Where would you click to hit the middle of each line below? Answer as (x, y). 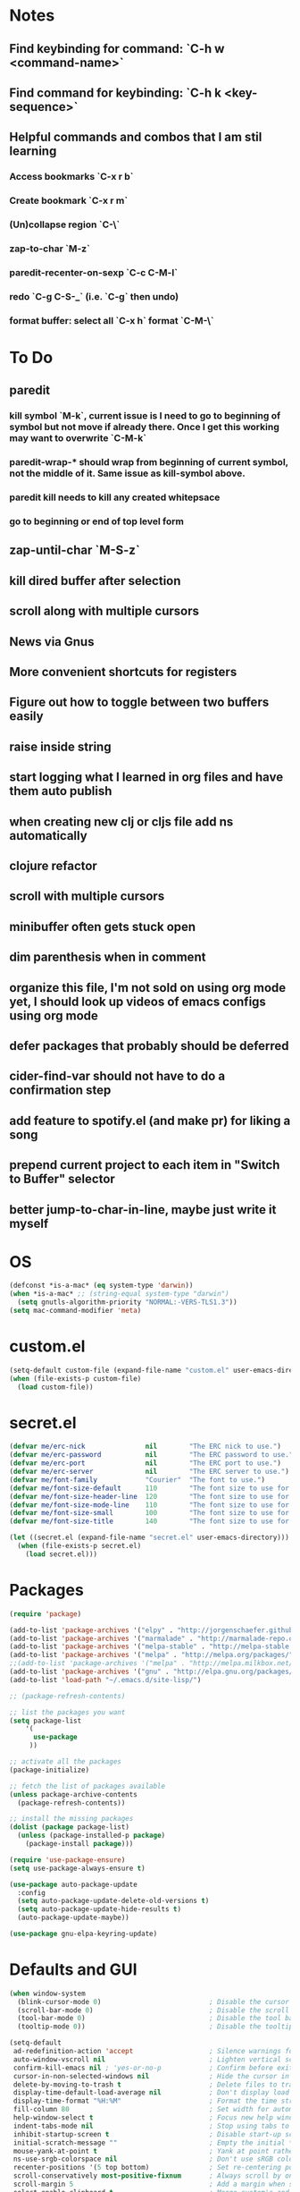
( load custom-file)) (55, 1387)
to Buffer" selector (62, 1179)
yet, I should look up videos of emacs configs (137, 1001)
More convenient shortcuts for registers (123, 672)
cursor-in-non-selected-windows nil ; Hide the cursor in (151, 2076)
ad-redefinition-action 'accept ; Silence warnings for (155, 2052)
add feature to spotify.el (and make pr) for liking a (150, 1120)
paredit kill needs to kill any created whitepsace (115, 497)
